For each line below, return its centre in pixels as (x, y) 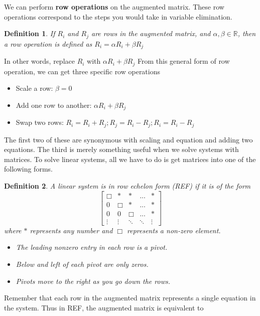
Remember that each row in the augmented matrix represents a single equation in (130, 298)
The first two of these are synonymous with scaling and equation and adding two (128, 139)
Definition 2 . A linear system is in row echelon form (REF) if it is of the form (127, 186)
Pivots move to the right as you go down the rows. (93, 281)
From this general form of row (183, 61)
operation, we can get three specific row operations (82, 71)
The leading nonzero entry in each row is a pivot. (92, 247)
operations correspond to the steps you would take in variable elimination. (118, 16)
